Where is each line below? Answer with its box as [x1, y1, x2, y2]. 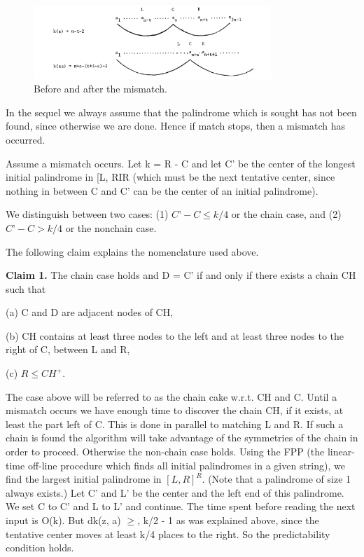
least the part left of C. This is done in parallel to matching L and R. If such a [6, 416, 344, 431]
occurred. [6, 132, 45, 146]
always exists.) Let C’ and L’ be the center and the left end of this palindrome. [6, 485, 344, 500]
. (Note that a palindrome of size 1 [202, 472, 351, 486]
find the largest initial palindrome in [6, 472, 162, 486]
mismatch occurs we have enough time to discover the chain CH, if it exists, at [6, 403, 344, 418]
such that [6, 281, 46, 296]
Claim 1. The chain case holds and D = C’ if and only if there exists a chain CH [6, 268, 356, 282]
